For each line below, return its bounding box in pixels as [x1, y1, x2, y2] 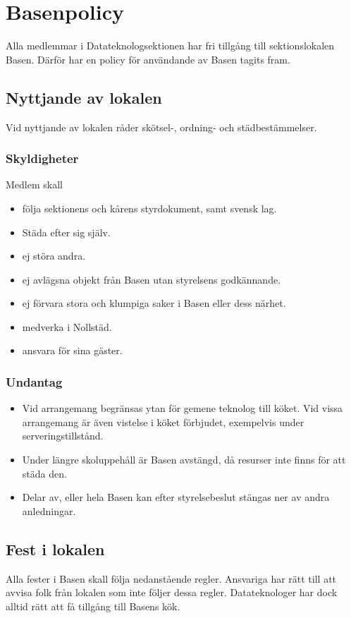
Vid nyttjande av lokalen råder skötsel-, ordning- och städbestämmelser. [6, 119, 317, 134]
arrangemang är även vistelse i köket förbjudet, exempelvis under [22, 414, 304, 429]
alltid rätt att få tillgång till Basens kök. [6, 598, 180, 613]
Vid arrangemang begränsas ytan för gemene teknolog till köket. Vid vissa [22, 401, 343, 416]
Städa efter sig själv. [22, 224, 111, 239]
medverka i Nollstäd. [22, 319, 112, 334]
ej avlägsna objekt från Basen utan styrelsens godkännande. [22, 272, 281, 286]
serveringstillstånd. [22, 428, 104, 443]
